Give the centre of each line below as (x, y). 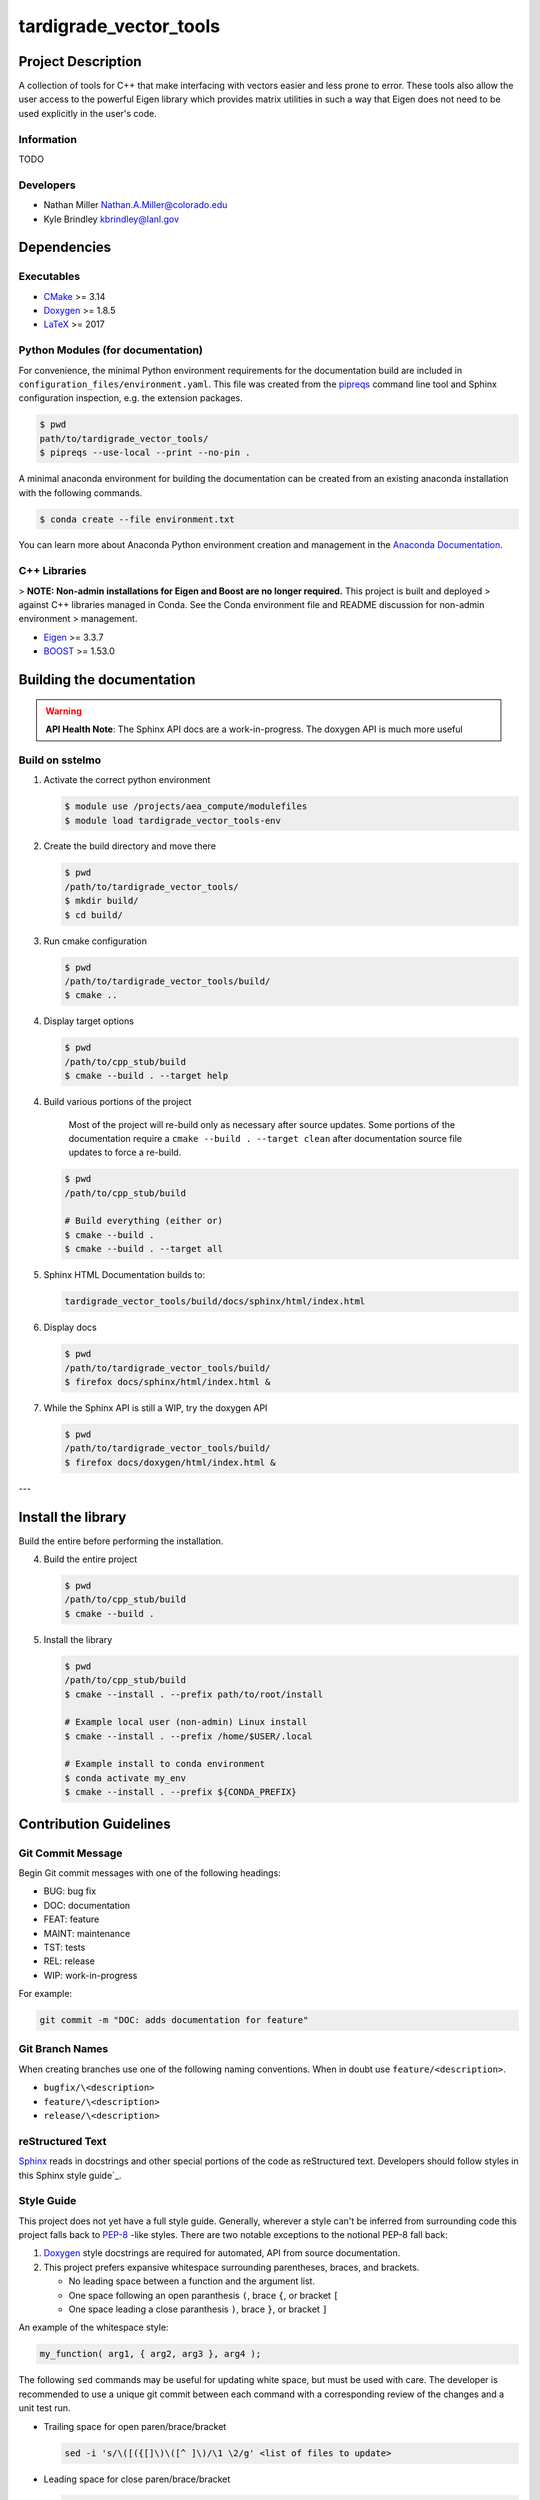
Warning (63, 711)
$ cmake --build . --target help (146, 1076)
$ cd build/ (94, 914)
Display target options (89, 1021)
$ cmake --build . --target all (144, 1249)
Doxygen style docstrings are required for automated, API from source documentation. (222, 2253)
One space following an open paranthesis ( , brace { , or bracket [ (203, 2295)
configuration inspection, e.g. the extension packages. (131, 398)
